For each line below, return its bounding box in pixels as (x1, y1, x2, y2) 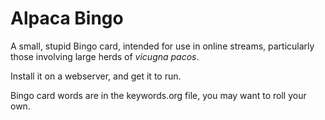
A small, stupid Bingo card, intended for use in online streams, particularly (10, 40, 315, 52)
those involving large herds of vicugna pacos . (10, 50, 200, 62)
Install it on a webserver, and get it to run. (10, 70, 182, 82)
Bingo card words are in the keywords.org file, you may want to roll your (10, 89, 307, 101)
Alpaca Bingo (10, 7, 124, 30)
